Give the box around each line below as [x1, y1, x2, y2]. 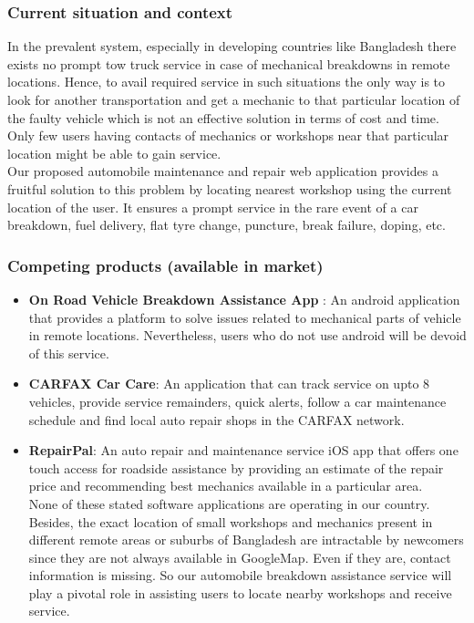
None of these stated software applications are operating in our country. [28, 493, 430, 513]
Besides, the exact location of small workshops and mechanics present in [28, 512, 433, 531]
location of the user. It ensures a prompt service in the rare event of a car [7, 197, 418, 216]
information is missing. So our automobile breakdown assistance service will [28, 566, 452, 585]
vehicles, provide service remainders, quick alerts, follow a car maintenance [28, 391, 447, 410]
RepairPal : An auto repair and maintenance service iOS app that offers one [28, 441, 459, 460]
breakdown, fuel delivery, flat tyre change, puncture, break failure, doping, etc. [7, 215, 446, 234]
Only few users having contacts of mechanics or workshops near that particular [7, 126, 449, 145]
